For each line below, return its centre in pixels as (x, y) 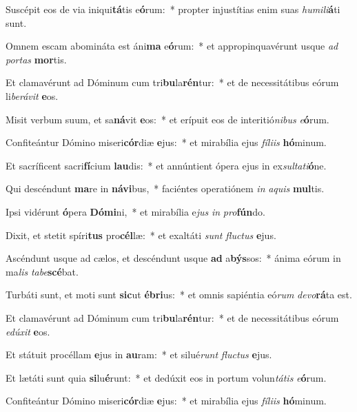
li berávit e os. (32, 95)
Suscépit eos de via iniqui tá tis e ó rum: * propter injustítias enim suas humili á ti (173, 9)
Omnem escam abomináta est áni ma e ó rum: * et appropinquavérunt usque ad (172, 46)
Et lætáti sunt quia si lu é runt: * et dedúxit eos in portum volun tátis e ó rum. (166, 377)
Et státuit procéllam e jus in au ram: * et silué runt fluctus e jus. (139, 354)
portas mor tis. (36, 59)
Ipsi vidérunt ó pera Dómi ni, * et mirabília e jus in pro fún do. (135, 211)
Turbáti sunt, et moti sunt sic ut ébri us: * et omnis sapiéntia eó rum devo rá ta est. (179, 295)
